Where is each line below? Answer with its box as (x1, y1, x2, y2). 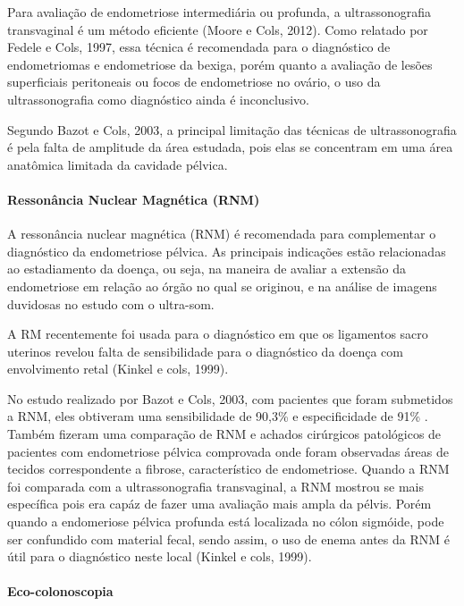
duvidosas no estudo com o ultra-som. (7, 294, 215, 313)
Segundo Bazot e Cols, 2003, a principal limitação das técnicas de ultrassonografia (7, 120, 457, 139)
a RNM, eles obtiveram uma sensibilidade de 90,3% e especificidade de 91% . (7, 407, 428, 425)
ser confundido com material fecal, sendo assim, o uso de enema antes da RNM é (7, 529, 450, 548)
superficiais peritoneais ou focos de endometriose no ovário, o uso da (7, 72, 381, 91)
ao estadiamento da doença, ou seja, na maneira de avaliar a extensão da (7, 259, 406, 278)
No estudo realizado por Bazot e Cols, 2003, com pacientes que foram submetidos (7, 389, 453, 408)
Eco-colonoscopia (7, 582, 114, 601)
